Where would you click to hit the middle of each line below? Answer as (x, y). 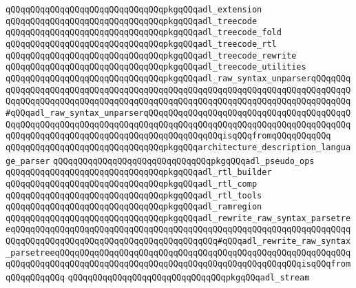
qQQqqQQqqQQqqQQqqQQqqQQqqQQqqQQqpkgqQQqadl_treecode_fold (144, 33)
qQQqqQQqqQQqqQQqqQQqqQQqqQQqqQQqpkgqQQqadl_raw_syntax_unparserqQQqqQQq (178, 78)
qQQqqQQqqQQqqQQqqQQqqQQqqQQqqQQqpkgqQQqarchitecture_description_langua (178, 147)
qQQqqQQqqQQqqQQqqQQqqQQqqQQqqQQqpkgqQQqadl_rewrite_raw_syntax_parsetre (178, 218)
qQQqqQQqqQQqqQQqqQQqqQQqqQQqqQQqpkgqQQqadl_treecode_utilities (156, 67)
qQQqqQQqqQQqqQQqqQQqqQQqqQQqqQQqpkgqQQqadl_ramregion (134, 207)
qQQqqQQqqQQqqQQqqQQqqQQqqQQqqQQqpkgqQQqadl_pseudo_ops (184, 161)
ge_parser (28, 161)
